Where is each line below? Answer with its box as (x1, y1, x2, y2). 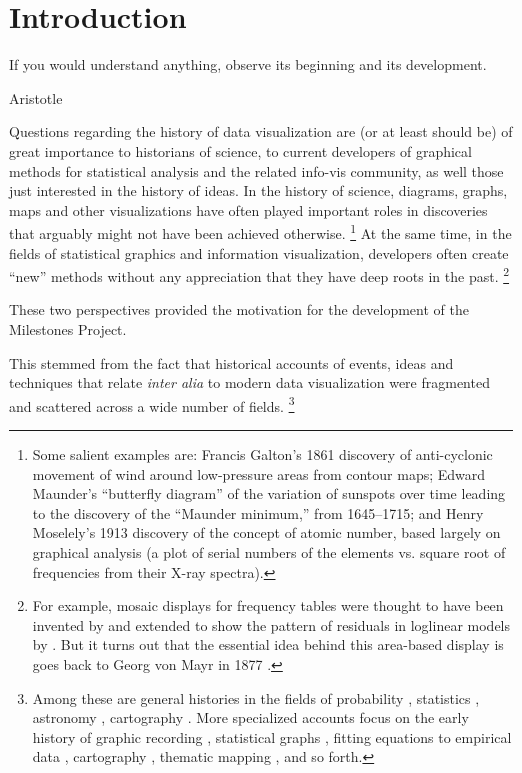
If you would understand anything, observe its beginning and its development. (9, 54, 487, 75)
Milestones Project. (9, 318, 127, 339)
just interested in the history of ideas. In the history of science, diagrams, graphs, (9, 180, 508, 201)
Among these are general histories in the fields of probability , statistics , (32, 687, 480, 708)
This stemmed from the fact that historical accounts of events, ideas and (9, 352, 454, 373)
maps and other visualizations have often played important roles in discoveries (9, 199, 488, 220)
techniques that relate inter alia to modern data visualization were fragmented (9, 372, 490, 393)
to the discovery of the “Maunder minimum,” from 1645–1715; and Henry (32, 502, 484, 523)
